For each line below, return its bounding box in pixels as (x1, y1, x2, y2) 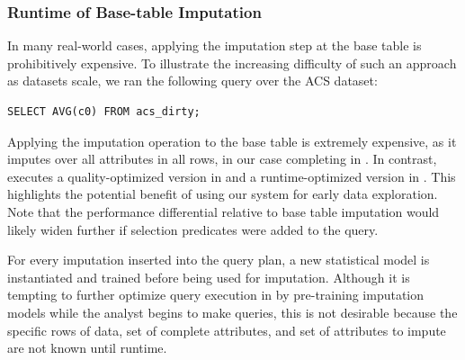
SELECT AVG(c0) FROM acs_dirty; (7, 105, 201, 118)
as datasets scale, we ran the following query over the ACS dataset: (7, 71, 378, 90)
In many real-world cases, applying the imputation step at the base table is (7, 36, 422, 55)
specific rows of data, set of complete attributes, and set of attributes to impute (7, 320, 446, 339)
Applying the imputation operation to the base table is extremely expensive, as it (7, 131, 457, 150)
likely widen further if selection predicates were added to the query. (7, 220, 379, 238)
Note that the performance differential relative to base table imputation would (7, 202, 440, 220)
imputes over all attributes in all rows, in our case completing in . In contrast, (7, 149, 437, 168)
